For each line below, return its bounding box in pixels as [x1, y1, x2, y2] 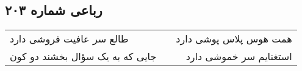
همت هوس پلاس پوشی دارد [176, 32, 292, 46]
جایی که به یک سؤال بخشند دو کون [10, 49, 157, 64]
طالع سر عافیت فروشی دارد [10, 32, 129, 46]
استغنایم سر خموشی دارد [185, 49, 292, 64]
